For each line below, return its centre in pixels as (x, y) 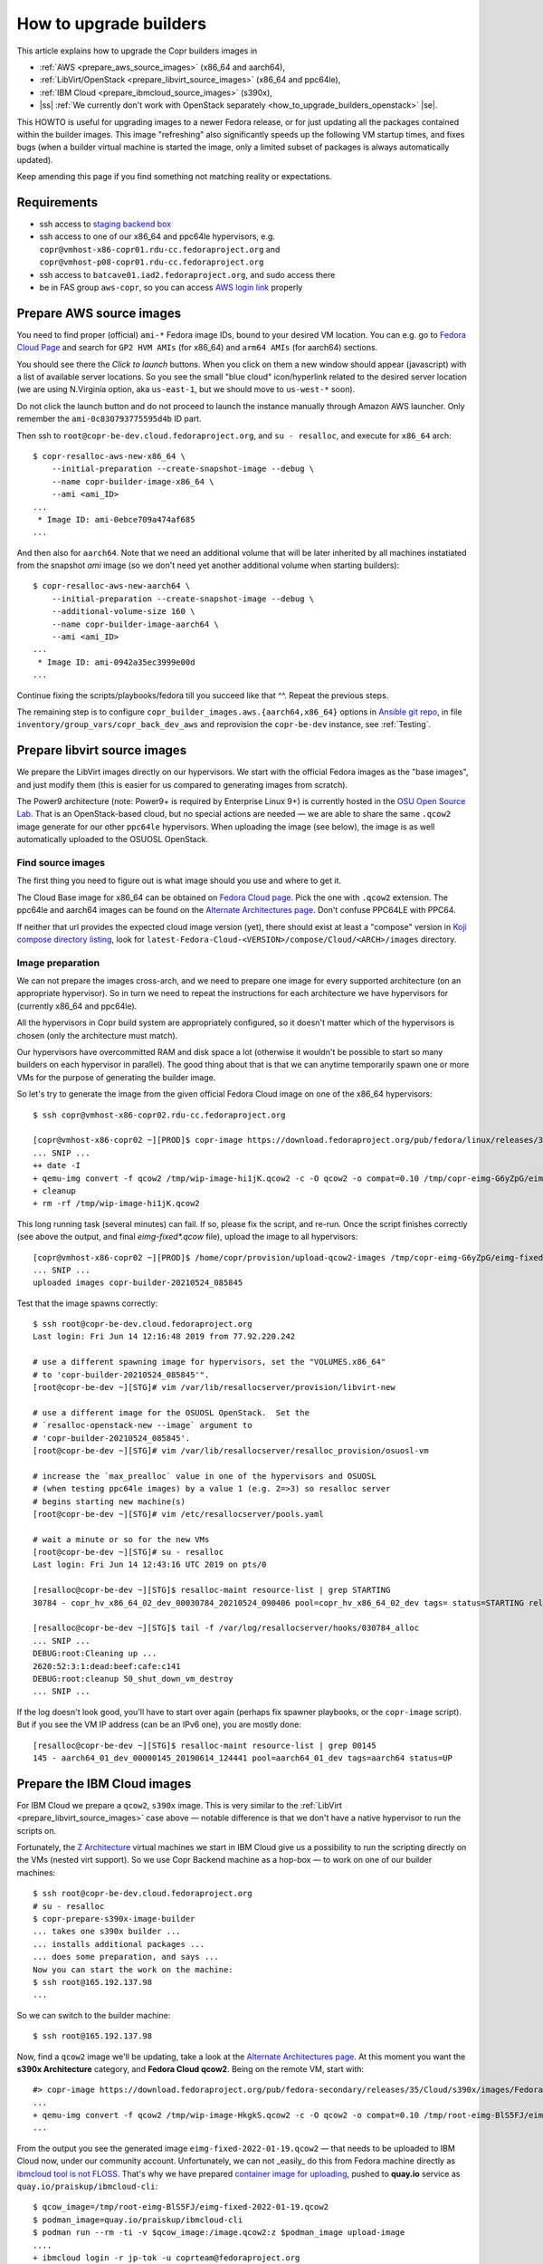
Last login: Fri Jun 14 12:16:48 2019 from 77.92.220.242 (164, 1337)
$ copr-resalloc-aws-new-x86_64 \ (109, 456)
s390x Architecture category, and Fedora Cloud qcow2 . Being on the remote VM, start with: (191, 2068)
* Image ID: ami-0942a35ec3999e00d (116, 662)
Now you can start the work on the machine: (133, 1969)
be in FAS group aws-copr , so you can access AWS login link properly (171, 287)
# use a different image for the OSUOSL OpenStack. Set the (171, 1412)
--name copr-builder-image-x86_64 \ (133, 481)
